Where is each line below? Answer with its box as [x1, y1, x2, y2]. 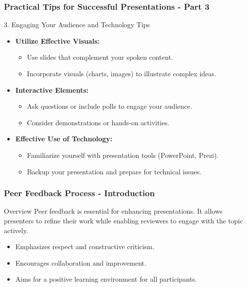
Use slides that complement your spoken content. [27, 52, 173, 62]
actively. [4, 225, 28, 235]
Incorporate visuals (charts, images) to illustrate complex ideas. [27, 68, 216, 78]
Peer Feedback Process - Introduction [4, 187, 155, 199]
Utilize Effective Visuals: [15, 35, 100, 46]
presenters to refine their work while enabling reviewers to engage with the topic [4, 215, 243, 225]
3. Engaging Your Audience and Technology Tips [4, 19, 150, 30]
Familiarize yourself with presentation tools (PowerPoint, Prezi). [27, 150, 219, 160]
